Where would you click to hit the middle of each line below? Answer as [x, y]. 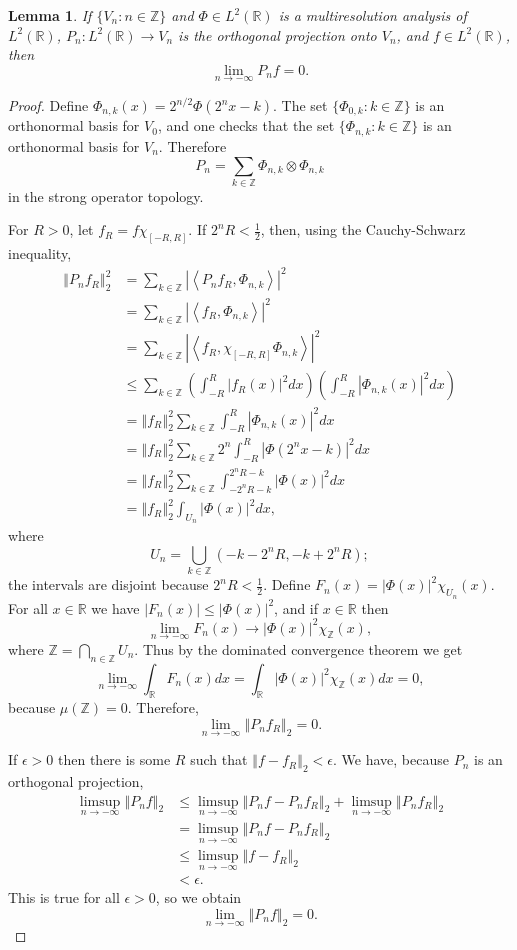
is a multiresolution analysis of [372, 15]
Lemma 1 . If [50, 15]
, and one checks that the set [246, 125]
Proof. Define [48, 105]
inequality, [40, 253]
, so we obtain [198, 897]
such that [219, 759]
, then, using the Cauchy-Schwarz [363, 229]
